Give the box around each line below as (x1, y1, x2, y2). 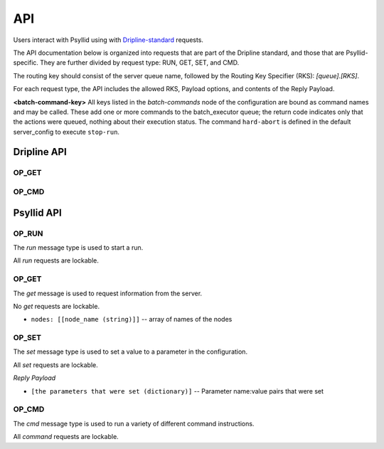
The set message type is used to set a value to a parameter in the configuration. (13, 347, 248, 356)
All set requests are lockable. (13, 360, 99, 369)
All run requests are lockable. (13, 256, 100, 265)
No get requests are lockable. (13, 302, 100, 310)
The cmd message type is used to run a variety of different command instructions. (13, 419, 255, 428)
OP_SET (13, 333, 42, 343)
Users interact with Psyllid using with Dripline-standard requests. (13, 36, 204, 44)
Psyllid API (13, 206, 62, 218)
